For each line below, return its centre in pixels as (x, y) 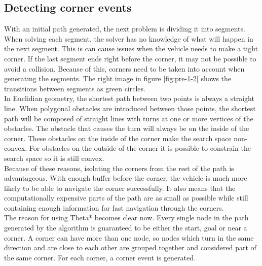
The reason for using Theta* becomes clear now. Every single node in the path (126, 218)
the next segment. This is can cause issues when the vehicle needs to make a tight (131, 48)
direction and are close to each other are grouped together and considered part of (130, 247)
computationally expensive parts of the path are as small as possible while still (126, 198)
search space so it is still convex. (54, 158)
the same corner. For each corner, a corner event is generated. (100, 257)
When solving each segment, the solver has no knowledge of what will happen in (129, 38)
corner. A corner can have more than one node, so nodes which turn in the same (129, 237)
